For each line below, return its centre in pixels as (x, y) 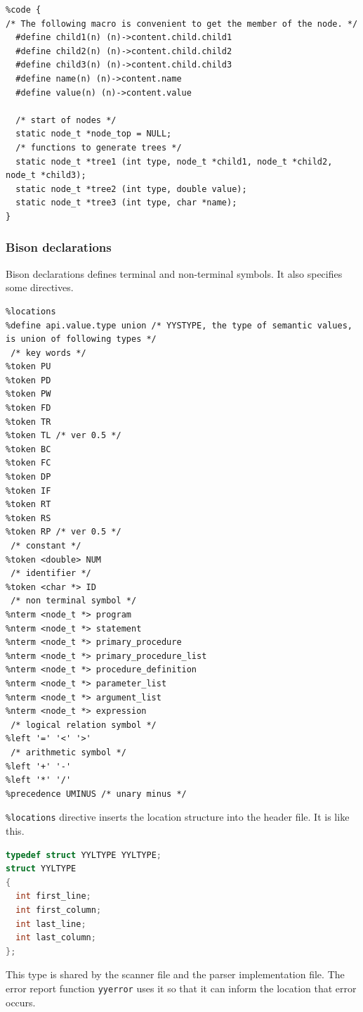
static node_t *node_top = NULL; (94, 134)
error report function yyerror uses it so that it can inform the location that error (181, 988)
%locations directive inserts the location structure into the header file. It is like (178, 817)
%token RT (28, 505)
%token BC (28, 449)
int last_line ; (51, 924)
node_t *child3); (46, 175)
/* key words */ (48, 353)
